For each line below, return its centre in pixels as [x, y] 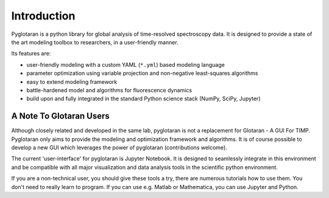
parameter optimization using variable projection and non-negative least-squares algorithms [142, 73]
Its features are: [31, 53]
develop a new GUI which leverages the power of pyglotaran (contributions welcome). [119, 147]
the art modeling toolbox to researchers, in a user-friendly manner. [95, 42]
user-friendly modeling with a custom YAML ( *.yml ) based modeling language [126, 64]
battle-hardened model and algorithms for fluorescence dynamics [109, 90]
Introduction [43, 16]
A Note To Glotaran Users [60, 116]
